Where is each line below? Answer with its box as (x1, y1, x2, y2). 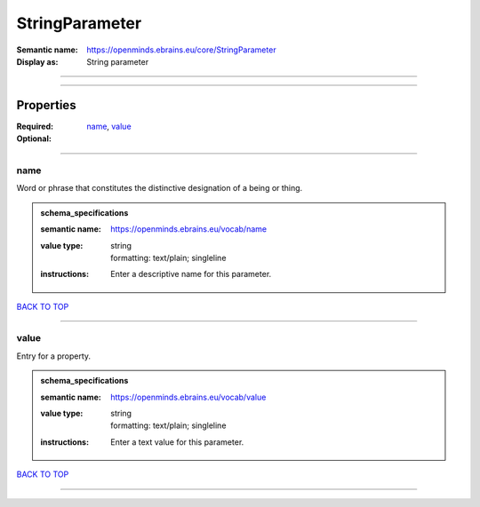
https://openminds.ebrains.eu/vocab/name (110, 224, 267, 234)
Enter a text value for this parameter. (110, 436, 244, 448)
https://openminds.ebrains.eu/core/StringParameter (86, 44, 276, 55)
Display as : (16, 56, 59, 67)
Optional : (16, 133, 52, 144)
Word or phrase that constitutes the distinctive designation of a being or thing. (16, 183, 303, 194)
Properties (16, 98, 76, 113)
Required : (16, 121, 53, 131)
